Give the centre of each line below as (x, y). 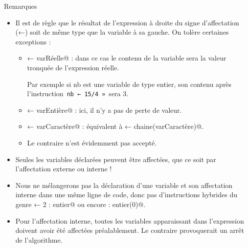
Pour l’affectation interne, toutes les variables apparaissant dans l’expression (130, 220)
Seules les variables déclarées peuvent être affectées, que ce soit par (116, 159)
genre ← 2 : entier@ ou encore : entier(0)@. (80, 204)
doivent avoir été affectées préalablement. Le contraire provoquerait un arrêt (130, 230)
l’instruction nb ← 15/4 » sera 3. (78, 93)
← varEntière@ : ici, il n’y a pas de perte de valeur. (104, 110)
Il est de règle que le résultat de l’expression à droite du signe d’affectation (127, 22)
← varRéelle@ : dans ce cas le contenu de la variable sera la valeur (127, 58)
